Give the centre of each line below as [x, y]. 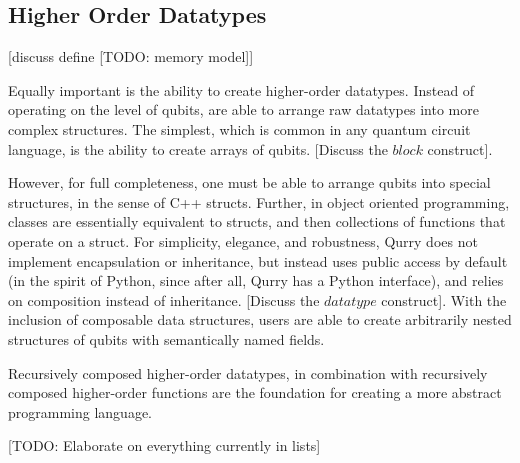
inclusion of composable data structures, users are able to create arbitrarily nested [260, 319]
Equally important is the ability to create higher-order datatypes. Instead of [241, 89]
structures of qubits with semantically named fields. [166, 338]
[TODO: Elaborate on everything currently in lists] [164, 445]
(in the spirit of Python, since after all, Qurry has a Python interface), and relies [256, 280]
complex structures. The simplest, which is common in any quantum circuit [239, 128]
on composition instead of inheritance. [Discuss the [164, 299]
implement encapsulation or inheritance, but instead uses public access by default [258, 260]
